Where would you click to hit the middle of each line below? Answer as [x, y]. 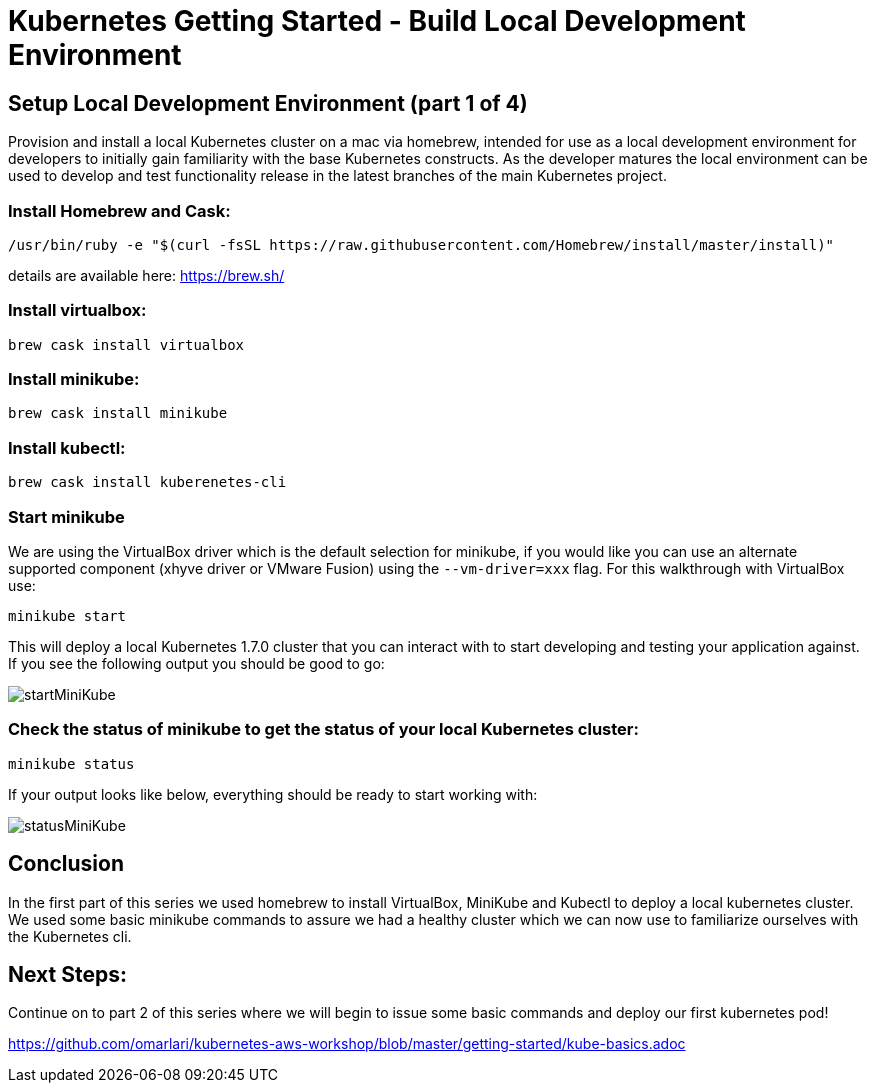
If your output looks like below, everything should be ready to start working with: [273, 794]
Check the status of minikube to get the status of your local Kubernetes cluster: [323, 729]
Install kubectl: [67, 447]
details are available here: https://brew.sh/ [146, 275]
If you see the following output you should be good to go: [196, 663]
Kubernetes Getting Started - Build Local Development [377, 21]
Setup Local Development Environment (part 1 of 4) [268, 103]
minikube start [67, 615]
